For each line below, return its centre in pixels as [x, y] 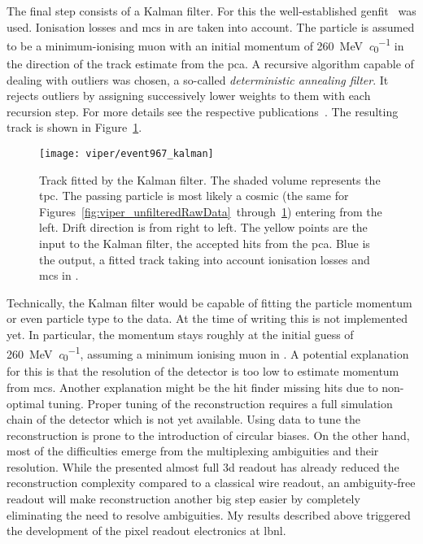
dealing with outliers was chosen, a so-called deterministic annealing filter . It [198, 79]
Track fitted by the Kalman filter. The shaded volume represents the [210, 179]
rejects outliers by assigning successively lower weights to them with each [189, 96]
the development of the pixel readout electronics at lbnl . [146, 531]
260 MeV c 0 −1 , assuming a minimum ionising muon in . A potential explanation [208, 353]
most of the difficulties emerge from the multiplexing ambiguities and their [193, 451]
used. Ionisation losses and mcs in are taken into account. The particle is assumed [211, 26]
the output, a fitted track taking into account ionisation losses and [205, 259]
